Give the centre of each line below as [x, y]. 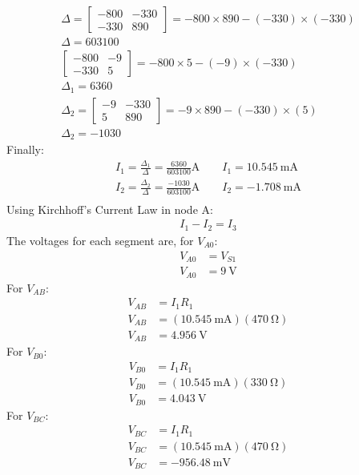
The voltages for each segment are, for [100, 240]
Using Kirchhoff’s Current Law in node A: [110, 209]
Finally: [25, 149]
